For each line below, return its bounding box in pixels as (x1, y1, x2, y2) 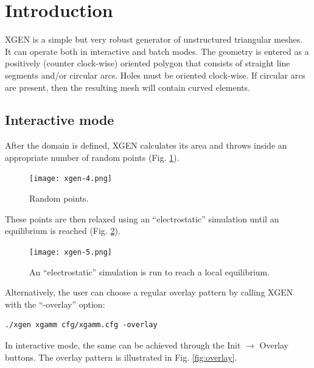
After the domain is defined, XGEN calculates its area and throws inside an (5, 139, 287, 152)
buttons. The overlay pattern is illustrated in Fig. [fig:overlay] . (5, 350, 237, 363)
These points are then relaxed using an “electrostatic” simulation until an (5, 212, 279, 225)
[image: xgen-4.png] (29, 174, 113, 183)
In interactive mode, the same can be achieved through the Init (5, 338, 241, 351)
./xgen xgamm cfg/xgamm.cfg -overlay (5, 320, 158, 330)
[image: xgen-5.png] (29, 247, 113, 257)
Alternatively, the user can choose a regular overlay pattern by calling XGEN (5, 286, 293, 299)
